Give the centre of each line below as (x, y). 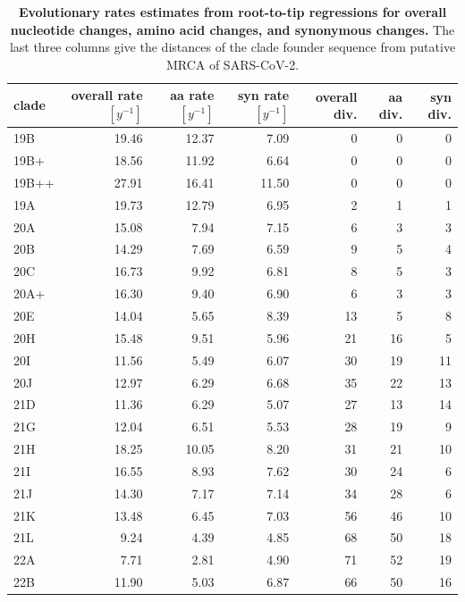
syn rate (263, 95)
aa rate (192, 95)
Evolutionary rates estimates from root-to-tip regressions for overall (232, 12)
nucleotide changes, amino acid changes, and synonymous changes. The (232, 29)
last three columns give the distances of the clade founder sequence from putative (232, 47)
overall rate (107, 95)
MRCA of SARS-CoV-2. (232, 64)
